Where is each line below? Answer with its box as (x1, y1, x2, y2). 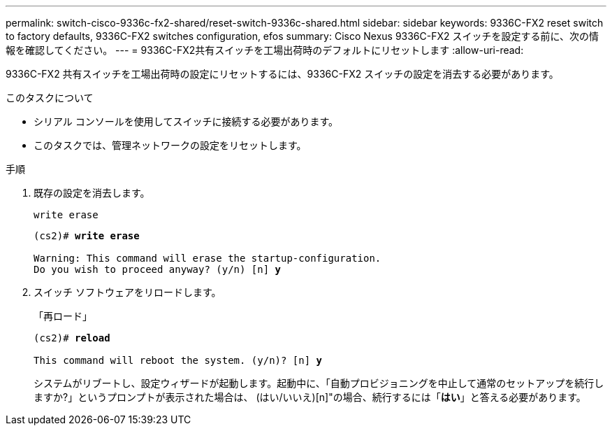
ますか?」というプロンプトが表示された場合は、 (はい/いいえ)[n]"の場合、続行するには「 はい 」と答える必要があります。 (34, 391, 586, 403)
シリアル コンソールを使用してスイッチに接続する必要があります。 (34, 115, 338, 127)
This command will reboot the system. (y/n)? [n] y (34, 355, 323, 366)
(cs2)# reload (34, 332, 110, 344)
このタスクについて (6, 92, 94, 104)
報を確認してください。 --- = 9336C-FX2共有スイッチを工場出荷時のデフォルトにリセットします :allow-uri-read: (6, 44, 524, 56)
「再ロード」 (34, 310, 92, 322)
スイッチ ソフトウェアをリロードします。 (34, 286, 221, 298)
